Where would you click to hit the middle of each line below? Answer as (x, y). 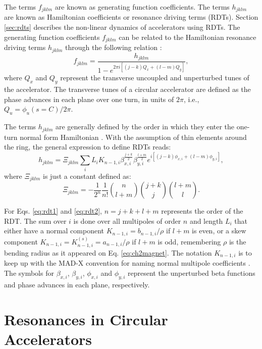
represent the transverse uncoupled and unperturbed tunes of (155, 78)
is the (238, 241)
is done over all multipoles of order (127, 220)
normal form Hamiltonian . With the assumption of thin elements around (133, 137)
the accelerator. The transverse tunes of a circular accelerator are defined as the (127, 89)
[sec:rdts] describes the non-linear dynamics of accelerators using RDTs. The (122, 27)
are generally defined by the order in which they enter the (145, 127)
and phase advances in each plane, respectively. (77, 284)
